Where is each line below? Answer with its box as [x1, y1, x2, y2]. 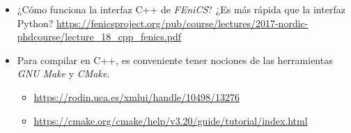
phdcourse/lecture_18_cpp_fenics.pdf [17, 29, 181, 44]
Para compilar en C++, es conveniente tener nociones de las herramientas [17, 52, 333, 67]
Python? [17, 15, 54, 30]
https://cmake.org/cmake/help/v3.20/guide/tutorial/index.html [33, 113, 308, 127]
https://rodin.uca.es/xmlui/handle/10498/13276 [33, 89, 240, 104]
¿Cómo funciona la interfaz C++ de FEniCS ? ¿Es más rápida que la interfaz [17, 2, 345, 16]
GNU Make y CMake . [17, 66, 110, 81]
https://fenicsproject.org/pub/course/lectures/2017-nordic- [56, 15, 309, 30]
